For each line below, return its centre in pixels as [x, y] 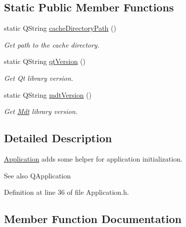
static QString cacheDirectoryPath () [60, 28]
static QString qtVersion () [45, 61]
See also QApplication [38, 175]
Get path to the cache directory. [52, 44]
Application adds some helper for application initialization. [93, 158]
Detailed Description [58, 138]
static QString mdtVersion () [48, 94]
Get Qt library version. [39, 78]
